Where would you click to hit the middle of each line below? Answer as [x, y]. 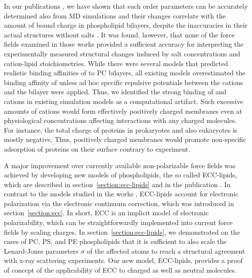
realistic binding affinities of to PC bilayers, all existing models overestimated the [125, 73]
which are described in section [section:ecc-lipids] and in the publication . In [117, 184]
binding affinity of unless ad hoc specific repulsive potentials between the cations [124, 82]
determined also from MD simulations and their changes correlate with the [115, 15]
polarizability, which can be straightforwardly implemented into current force [118, 222]
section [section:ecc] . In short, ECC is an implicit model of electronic [106, 213]
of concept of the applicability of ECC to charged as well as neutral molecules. [120, 270]
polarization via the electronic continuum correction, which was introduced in [119, 203]
